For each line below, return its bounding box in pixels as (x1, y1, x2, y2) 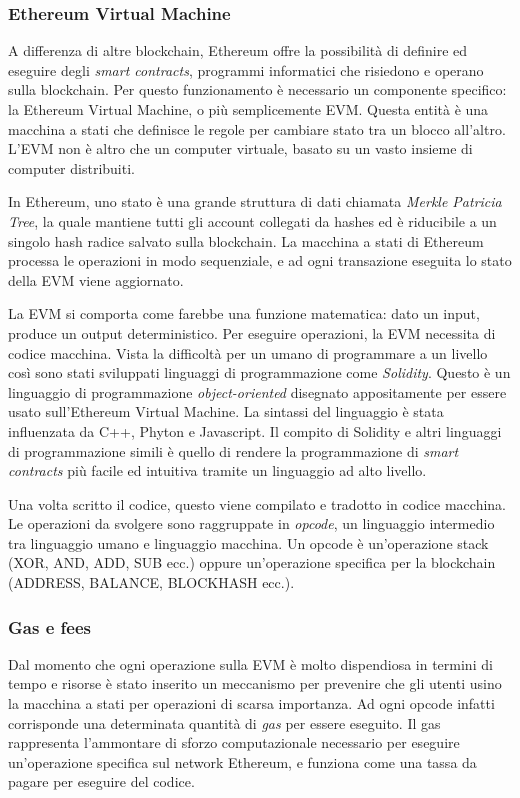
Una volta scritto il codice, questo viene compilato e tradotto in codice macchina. (8, 493, 506, 514)
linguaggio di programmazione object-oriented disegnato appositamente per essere (8, 381, 507, 402)
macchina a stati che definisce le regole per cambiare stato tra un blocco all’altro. (8, 118, 506, 139)
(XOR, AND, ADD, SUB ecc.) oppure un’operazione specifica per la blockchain (8, 552, 496, 573)
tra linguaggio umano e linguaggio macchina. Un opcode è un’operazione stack (8, 532, 489, 553)
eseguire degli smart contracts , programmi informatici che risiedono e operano (8, 59, 484, 80)
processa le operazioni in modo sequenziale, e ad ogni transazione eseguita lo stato (8, 250, 512, 271)
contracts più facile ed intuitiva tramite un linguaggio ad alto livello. (8, 460, 427, 481)
